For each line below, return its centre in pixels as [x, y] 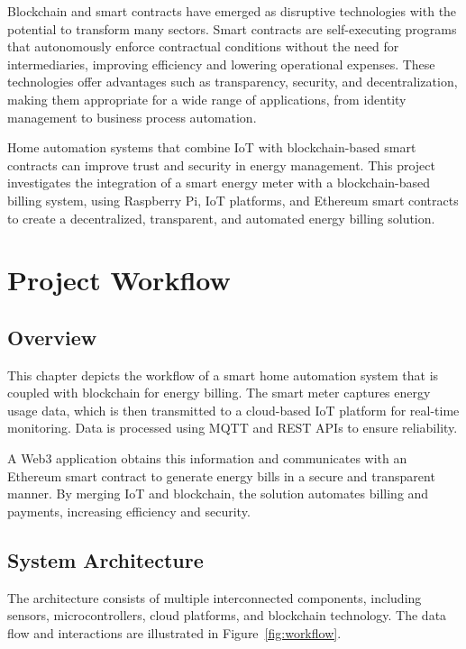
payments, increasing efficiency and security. [129, 511]
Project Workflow [119, 280]
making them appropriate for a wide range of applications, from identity [207, 99]
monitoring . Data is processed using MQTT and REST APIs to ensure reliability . [233, 428]
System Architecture [105, 559]
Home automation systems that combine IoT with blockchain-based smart [212, 147]
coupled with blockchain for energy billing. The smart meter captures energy [219, 393]
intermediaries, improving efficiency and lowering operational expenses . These [221, 64]
